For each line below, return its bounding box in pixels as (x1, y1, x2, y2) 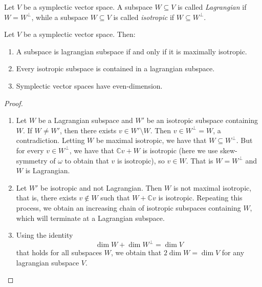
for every (16, 145, 44, 155)
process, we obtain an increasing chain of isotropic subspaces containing (16, 202, 241, 213)
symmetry (16, 155, 48, 166)
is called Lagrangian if (178, 2, 247, 12)
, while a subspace (31, 11, 89, 22)
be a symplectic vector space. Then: (23, 29, 136, 39)
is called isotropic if (113, 11, 174, 22)
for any (222, 247, 245, 258)
